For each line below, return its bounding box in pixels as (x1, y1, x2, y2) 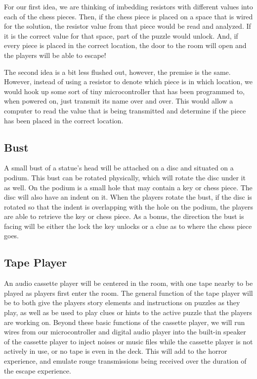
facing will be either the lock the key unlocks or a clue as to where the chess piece (4, 220, 252, 231)
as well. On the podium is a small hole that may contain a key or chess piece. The (4, 182, 253, 192)
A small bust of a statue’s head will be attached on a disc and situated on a (4, 162, 234, 173)
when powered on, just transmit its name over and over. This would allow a (4, 96, 233, 106)
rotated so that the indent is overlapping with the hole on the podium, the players (4, 201, 253, 212)
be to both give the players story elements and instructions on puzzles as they (4, 297, 240, 308)
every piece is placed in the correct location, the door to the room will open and (4, 40, 247, 51)
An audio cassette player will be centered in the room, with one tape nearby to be (4, 278, 253, 288)
